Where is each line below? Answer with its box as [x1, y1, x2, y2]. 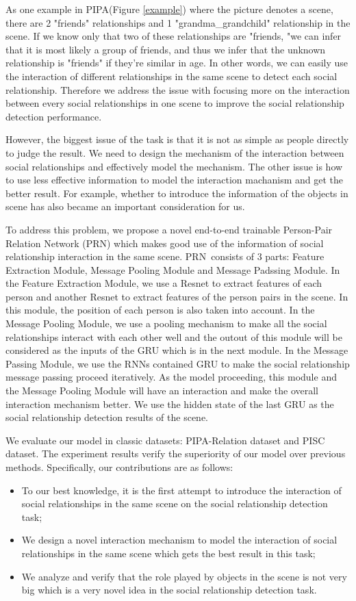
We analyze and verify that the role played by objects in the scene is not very [21, 569, 347, 583]
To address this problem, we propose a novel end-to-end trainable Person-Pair [5, 222, 333, 236]
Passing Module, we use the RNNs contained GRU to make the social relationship [5, 356, 350, 370]
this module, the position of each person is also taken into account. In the [5, 303, 315, 317]
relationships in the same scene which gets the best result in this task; [21, 546, 316, 560]
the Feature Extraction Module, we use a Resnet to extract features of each [5, 276, 322, 290]
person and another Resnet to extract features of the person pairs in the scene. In [5, 289, 348, 303]
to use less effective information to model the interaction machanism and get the [5, 172, 344, 187]
